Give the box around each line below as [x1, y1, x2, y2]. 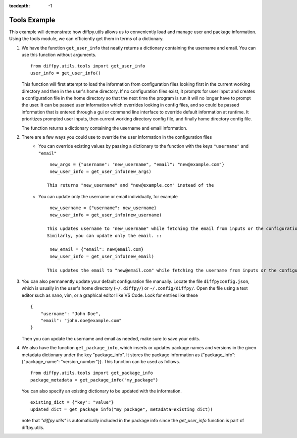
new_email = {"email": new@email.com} [49, 247, 144, 252]
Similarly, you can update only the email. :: [47, 233, 162, 238]
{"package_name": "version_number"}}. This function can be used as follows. [21, 358, 180, 364]
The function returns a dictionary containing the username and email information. [21, 125, 188, 131]
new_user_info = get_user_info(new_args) [49, 168, 152, 174]
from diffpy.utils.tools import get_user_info [30, 63, 146, 69]
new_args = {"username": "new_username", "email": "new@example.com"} [49, 162, 225, 167]
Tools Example [9, 15, 55, 24]
